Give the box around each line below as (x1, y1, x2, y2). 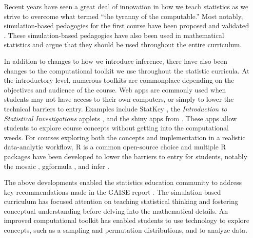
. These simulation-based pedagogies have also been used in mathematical (4, 30, 224, 40)
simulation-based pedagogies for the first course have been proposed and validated (4, 20, 249, 31)
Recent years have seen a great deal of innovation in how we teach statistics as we (4, 1, 249, 11)
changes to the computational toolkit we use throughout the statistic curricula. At (4, 65, 250, 75)
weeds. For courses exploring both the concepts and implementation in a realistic (4, 132, 246, 142)
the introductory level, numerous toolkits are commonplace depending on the (4, 75, 234, 85)
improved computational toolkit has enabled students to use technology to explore (4, 215, 250, 225)
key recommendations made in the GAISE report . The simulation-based (4, 186, 221, 197)
